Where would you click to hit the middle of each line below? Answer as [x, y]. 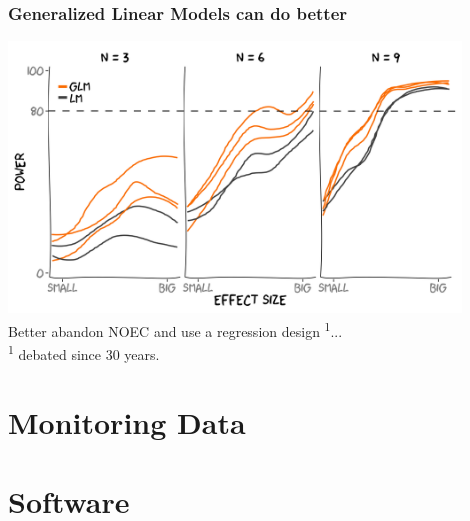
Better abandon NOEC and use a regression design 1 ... [175, 329]
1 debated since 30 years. [84, 352]
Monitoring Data [127, 422]
